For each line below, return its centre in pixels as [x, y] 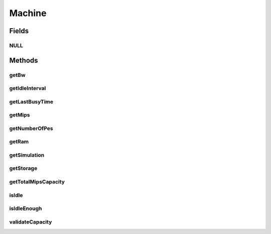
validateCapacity [31, 222]
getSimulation [27, 155]
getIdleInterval [28, 88]
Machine [28, 13]
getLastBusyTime [31, 101]
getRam [19, 142]
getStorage [23, 168]
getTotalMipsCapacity [37, 182]
